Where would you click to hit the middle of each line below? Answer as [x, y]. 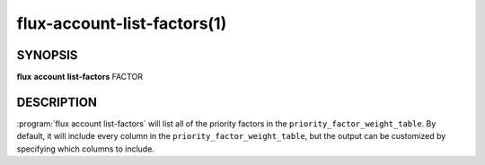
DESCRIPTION [57, 102]
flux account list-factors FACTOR [80, 77]
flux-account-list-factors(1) [122, 23]
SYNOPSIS [47, 55]
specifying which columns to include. [85, 149]
